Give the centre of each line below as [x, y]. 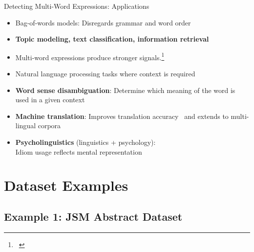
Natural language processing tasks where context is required [105, 74]
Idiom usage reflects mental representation [79, 151]
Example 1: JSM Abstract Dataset [93, 216]
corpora [49, 126]
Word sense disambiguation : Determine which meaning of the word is [125, 90]
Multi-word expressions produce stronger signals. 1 [90, 56]
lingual [26, 126]
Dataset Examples [66, 185]
